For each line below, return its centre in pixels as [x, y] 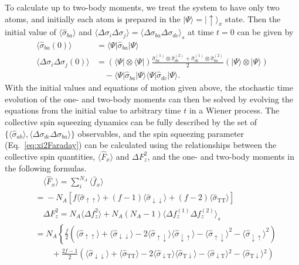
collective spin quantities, [50, 156]
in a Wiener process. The [234, 110]
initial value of [30, 32]
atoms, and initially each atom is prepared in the [93, 18]
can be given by [265, 32]
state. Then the [253, 18]
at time [201, 32]
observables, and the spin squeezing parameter [161, 133]
